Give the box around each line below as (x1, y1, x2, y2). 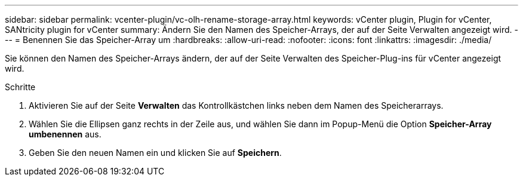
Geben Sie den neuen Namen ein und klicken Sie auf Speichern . (29, 148, 282, 158)
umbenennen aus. (29, 129, 101, 139)
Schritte (5, 82, 36, 92)
